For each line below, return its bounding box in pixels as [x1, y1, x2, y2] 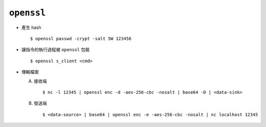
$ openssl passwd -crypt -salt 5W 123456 [30, 36, 132, 41]
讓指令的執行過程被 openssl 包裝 [21, 47, 90, 52]
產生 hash [21, 25, 41, 30]
